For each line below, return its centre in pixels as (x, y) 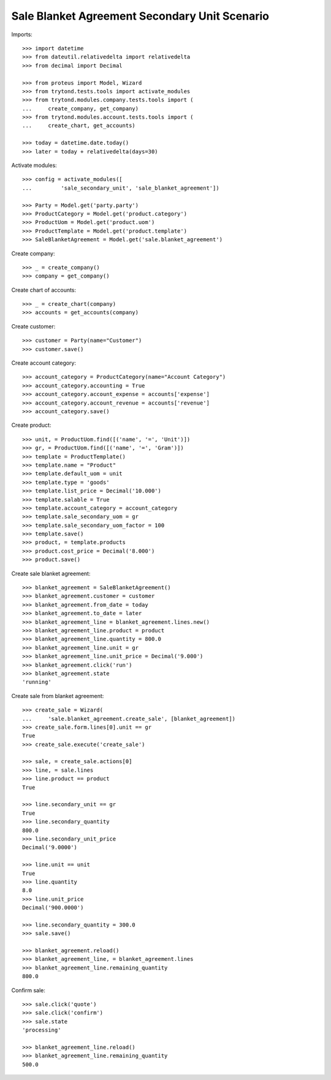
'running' (37, 682)
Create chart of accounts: (44, 290)
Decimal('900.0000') (53, 908)
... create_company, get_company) (81, 108)
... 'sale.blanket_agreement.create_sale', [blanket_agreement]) (129, 719)
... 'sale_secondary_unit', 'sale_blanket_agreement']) (121, 188)
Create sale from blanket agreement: (58, 696)
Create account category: (44, 363)
